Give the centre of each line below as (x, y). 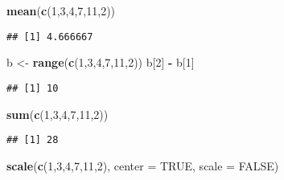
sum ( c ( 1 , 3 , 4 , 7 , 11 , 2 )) (58, 114)
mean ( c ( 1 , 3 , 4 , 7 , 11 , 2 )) (61, 10)
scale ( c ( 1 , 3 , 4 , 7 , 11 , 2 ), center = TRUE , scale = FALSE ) (143, 165)
